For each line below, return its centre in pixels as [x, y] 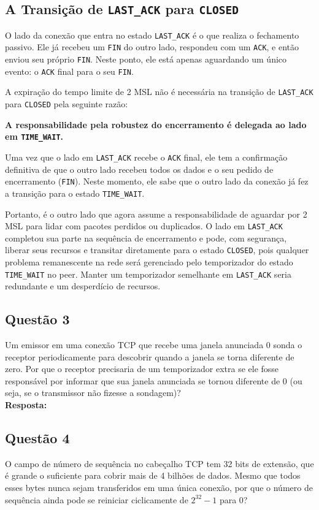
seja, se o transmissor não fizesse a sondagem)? [93, 393]
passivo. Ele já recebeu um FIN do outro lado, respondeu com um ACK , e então [152, 47]
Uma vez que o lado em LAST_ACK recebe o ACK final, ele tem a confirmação [146, 157]
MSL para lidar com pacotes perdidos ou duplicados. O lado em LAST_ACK [144, 226]
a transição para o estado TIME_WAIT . [75, 193]
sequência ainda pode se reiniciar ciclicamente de [97, 499]
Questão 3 [37, 319]
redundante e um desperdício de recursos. [83, 286]
